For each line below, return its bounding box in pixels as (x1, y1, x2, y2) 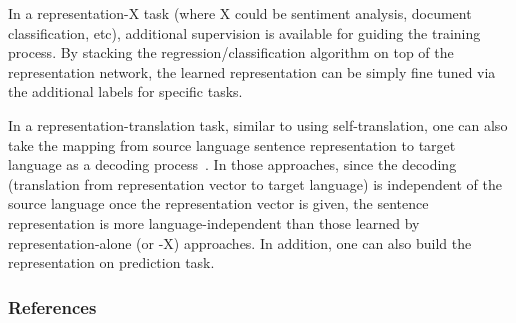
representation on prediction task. (8, 252, 215, 273)
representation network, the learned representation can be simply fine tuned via (8, 61, 496, 82)
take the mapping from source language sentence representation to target (8, 134, 456, 155)
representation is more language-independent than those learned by (8, 212, 420, 233)
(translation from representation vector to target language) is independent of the (8, 173, 502, 194)
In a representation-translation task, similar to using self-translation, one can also (8, 114, 508, 135)
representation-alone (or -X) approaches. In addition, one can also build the (8, 232, 472, 253)
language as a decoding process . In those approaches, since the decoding (8, 154, 457, 175)
